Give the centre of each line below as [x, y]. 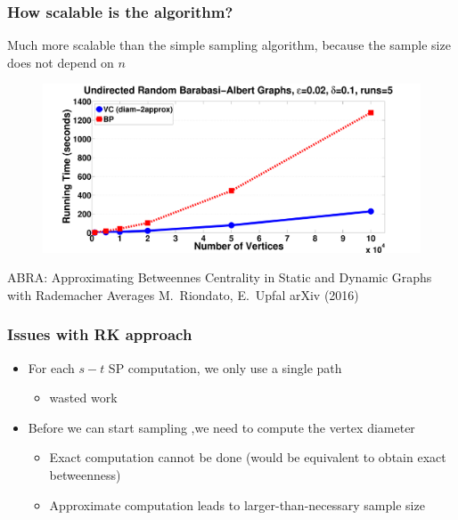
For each [51, 367]
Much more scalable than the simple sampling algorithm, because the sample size [229, 45]
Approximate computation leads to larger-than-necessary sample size [237, 504]
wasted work [83, 398]
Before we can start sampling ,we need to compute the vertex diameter [221, 427]
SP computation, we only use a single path [225, 367]
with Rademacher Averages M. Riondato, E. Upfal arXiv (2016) [183, 294]
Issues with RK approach [100, 334]
